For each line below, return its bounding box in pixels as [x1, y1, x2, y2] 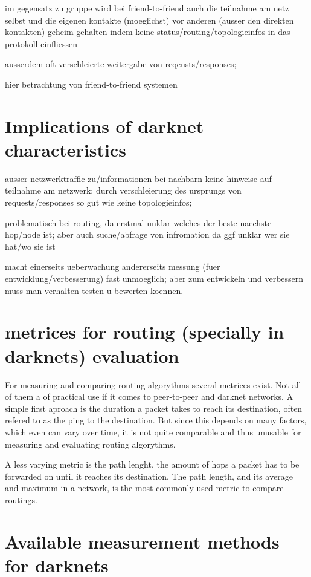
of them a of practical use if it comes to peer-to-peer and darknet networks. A [5, 390, 293, 403]
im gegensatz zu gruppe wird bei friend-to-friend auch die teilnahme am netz [5, 2, 289, 14]
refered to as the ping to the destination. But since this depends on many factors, [5, 414, 307, 426]
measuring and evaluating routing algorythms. [5, 437, 176, 450]
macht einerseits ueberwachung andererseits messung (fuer [5, 260, 220, 273]
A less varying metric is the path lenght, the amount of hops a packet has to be [5, 458, 300, 471]
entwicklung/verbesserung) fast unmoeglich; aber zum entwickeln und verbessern [5, 272, 304, 285]
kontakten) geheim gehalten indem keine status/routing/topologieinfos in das [5, 25, 290, 38]
